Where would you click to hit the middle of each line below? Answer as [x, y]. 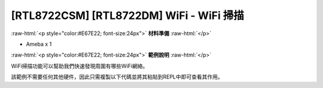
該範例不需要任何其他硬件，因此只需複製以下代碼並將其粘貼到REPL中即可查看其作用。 [117, 77]
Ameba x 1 [39, 44]
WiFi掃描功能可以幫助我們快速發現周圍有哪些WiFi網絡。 [80, 66]
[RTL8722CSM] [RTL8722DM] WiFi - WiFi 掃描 [128, 15]
